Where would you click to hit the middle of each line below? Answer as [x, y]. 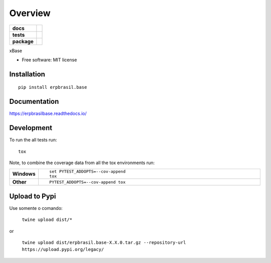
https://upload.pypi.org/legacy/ [63, 249]
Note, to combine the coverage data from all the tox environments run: [82, 163]
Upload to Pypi [33, 196]
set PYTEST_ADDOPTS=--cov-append [87, 171]
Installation [27, 74]
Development [31, 128]
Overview [30, 13]
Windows [24, 174]
